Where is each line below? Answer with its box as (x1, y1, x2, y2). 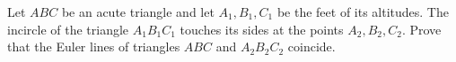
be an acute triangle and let (61, 3, 215, 20)
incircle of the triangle (7, 19, 129, 38)
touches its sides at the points (180, 19, 344, 38)
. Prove (401, 19, 442, 38)
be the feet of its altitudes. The (276, 3, 449, 20)
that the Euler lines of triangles (7, 37, 180, 56)
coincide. (287, 37, 336, 56)
